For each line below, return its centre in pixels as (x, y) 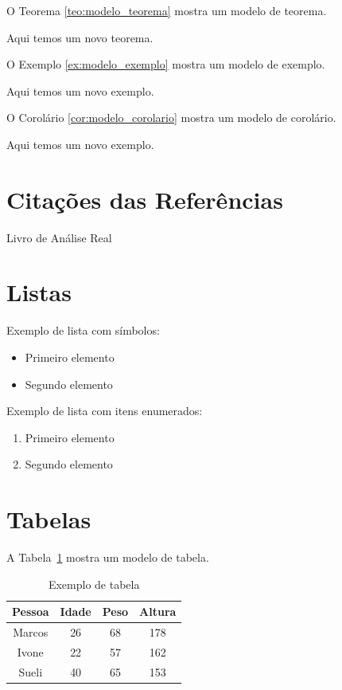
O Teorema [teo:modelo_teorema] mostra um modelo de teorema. (167, 10)
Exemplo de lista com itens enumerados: (105, 411)
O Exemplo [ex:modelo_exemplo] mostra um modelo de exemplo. (166, 64)
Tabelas (49, 519)
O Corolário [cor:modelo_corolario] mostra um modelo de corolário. (171, 118)
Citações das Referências (145, 199)
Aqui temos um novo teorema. (80, 37)
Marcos (31, 632)
